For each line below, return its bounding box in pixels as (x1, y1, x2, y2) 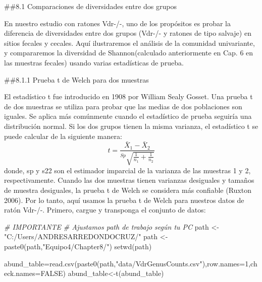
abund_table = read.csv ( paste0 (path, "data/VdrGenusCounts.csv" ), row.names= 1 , (4, 258, 251, 268)
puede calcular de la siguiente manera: (4, 130, 122, 141)
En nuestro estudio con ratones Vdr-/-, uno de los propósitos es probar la (4, 18, 231, 28)
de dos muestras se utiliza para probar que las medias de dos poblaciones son (4, 101, 242, 111)
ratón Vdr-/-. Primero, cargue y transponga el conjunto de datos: (4, 204, 206, 215)
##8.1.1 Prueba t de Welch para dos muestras (4, 74, 149, 85)
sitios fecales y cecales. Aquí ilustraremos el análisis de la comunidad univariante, (4, 37, 255, 48)
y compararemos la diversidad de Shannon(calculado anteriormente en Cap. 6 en (4, 47, 253, 58)
